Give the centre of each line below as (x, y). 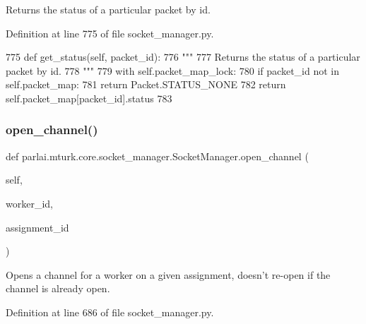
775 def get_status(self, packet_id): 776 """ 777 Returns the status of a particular (183, 57)
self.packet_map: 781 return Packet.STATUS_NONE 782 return (146, 84)
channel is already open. (58, 288)
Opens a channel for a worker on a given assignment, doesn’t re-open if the (168, 274)
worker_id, (29, 203)
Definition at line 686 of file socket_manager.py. (110, 312)
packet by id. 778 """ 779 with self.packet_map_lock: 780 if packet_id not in (173, 70)
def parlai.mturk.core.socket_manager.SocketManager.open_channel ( (157, 156)
